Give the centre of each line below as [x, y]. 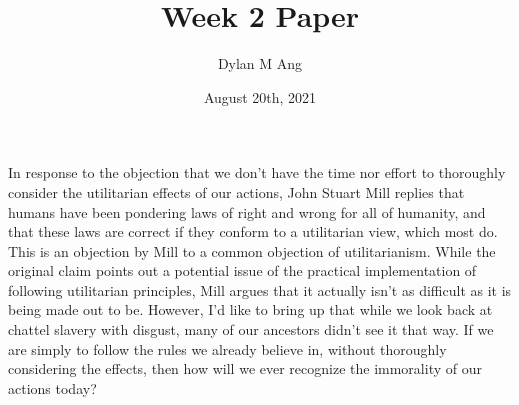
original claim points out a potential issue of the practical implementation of [242, 270]
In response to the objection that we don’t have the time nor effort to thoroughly [257, 172]
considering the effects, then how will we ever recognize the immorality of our [245, 368]
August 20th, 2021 [260, 96]
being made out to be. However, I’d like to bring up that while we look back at [250, 309]
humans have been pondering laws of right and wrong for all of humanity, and [247, 211]
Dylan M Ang [260, 63]
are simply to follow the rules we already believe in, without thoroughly [227, 348]
